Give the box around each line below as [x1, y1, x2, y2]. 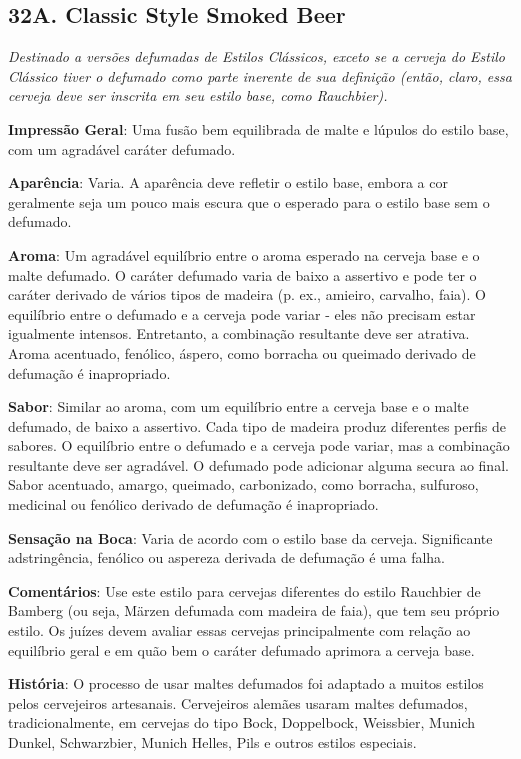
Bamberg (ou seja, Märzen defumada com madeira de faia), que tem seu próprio [8, 600, 500, 621]
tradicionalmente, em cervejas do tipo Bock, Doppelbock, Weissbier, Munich [8, 712, 476, 733]
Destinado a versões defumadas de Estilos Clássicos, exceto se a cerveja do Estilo [8, 46, 505, 67]
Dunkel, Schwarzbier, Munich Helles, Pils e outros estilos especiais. [8, 732, 417, 753]
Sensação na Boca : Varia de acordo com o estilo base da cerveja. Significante [8, 527, 493, 548]
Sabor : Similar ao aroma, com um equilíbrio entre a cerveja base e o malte [8, 396, 469, 417]
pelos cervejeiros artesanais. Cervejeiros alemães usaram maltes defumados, [8, 692, 468, 713]
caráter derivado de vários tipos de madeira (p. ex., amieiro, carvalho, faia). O [8, 284, 486, 305]
